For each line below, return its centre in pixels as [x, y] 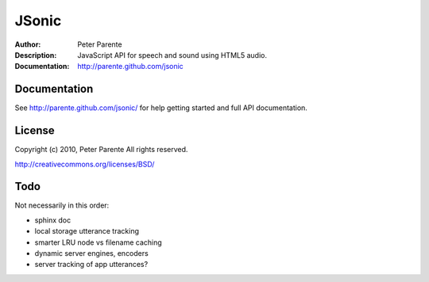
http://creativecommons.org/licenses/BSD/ [85, 164]
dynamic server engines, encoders [91, 253]
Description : [36, 55]
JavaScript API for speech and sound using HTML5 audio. [172, 55]
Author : [28, 44]
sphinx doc [53, 220]
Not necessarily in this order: [62, 205]
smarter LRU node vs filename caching [98, 242]
